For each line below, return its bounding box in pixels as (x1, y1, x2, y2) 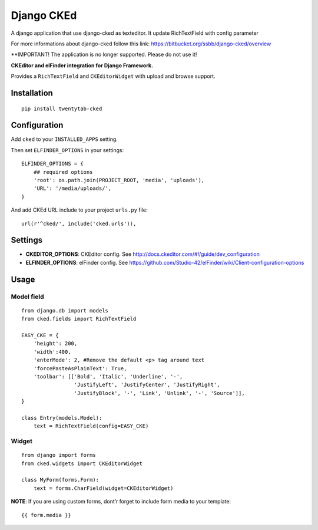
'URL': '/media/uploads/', (33, 185, 112, 192)
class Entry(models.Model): (21, 414, 102, 421)
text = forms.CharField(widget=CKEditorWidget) (33, 485, 174, 492)
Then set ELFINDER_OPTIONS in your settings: (11, 146, 124, 153)
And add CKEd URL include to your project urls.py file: (11, 206, 148, 213)
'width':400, (33, 348, 71, 355)
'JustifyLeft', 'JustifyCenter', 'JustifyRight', (74, 381, 220, 389)
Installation (11, 88, 53, 98)
